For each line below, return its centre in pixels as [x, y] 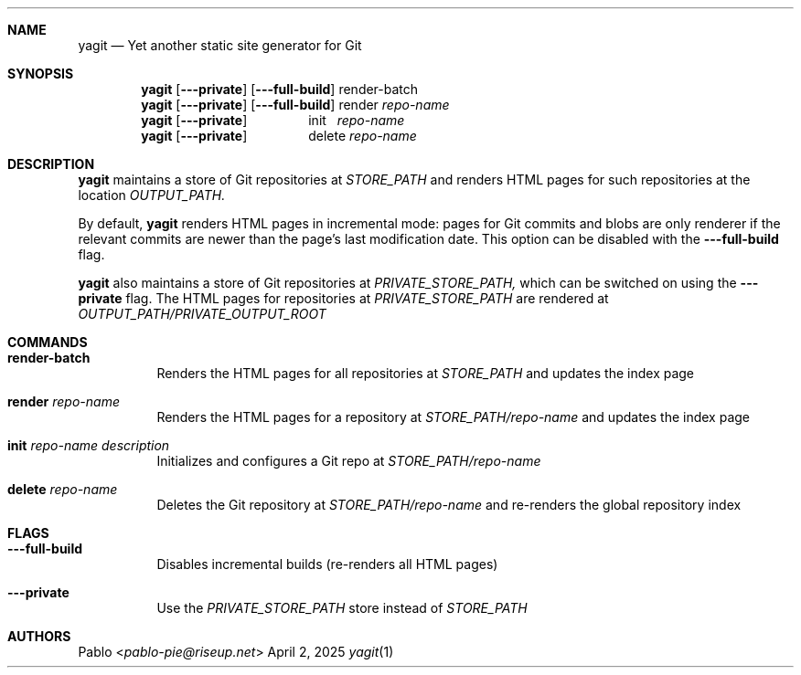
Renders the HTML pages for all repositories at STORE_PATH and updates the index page [426, 373]
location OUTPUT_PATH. [152, 195]
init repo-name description [89, 445]
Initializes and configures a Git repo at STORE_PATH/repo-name [349, 461]
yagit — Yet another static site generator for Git [220, 45]
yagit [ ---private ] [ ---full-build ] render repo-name [295, 105]
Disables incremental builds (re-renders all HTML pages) [327, 564]
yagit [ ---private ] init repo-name [273, 120]
